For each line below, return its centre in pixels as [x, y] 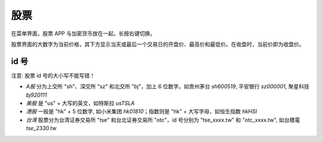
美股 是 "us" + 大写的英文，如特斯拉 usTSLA [80, 103]
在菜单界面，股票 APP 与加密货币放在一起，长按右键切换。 [83, 33]
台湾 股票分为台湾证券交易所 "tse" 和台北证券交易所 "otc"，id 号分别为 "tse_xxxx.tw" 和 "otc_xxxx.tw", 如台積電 [163, 120]
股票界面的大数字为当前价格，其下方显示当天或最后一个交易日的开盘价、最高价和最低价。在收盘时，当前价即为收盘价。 [158, 44]
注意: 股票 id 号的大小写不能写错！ [53, 75]
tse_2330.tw [41, 128]
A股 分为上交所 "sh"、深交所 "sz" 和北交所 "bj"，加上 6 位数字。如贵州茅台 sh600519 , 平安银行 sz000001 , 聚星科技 [168, 87]
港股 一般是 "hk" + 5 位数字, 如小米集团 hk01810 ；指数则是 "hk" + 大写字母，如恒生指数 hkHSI [141, 112]
